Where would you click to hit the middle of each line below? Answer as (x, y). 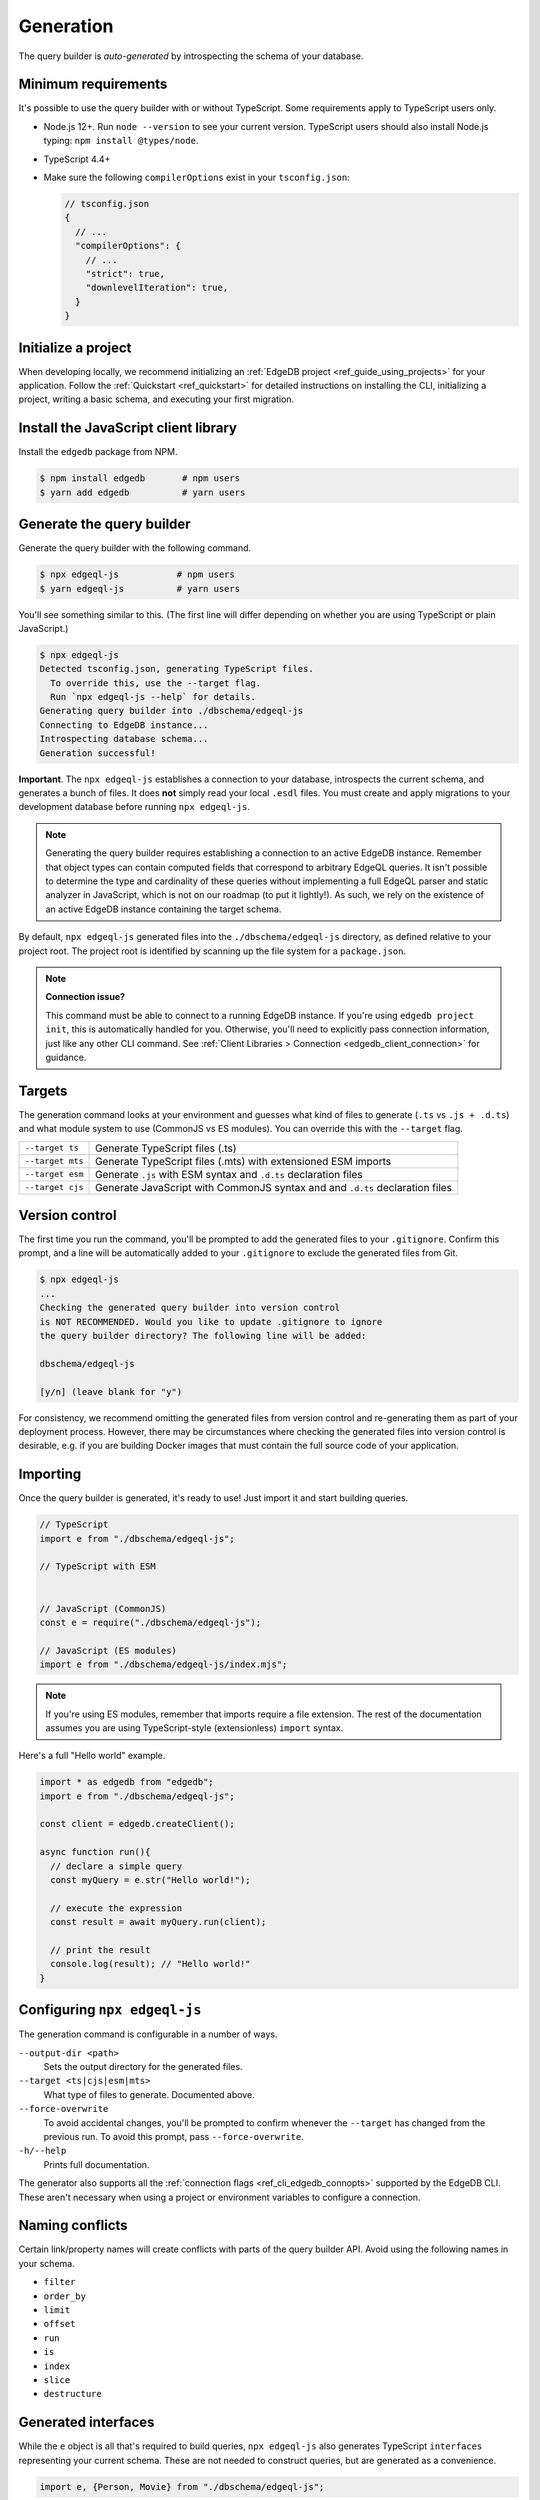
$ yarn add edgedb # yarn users (142, 492)
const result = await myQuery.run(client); (158, 1922)
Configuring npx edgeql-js (110, 2010)
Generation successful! (98, 753)
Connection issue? (85, 997)
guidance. (66, 1057)
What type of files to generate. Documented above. (149, 2094)
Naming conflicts (73, 2225)
